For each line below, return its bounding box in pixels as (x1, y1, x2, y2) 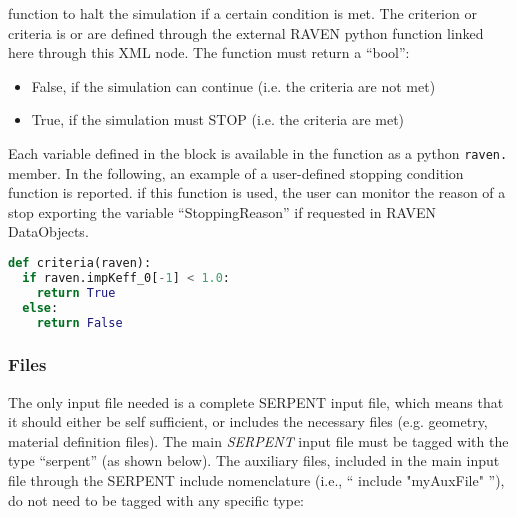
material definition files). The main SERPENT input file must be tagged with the (8, 430, 509, 451)
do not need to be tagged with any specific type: (8, 489, 305, 510)
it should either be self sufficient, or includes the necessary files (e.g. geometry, (8, 411, 488, 432)
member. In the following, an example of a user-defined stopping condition (8, 162, 464, 183)
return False (36, 315, 123, 330)
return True (36, 285, 116, 300)
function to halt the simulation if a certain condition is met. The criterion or (8, 3, 477, 23)
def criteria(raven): (8, 256, 152, 270)
